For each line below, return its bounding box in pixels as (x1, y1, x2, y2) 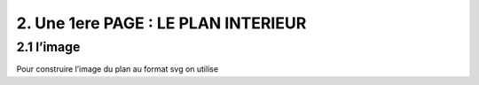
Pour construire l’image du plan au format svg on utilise (16, 64, 219, 74)
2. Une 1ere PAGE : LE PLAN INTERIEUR (16, 13, 307, 33)
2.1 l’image (16, 39, 81, 55)
